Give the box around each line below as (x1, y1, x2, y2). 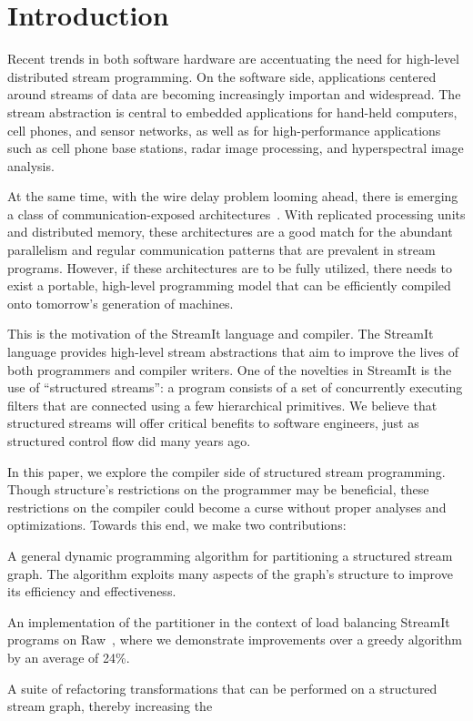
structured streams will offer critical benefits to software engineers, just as (7, 413, 419, 432)
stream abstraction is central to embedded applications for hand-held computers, (7, 102, 458, 121)
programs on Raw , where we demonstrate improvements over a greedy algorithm (7, 630, 463, 649)
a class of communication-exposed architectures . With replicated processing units (7, 204, 466, 223)
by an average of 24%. (7, 647, 130, 666)
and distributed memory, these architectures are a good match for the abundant (7, 222, 453, 241)
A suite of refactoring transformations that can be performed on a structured (7, 678, 438, 697)
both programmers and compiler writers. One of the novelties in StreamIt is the (7, 360, 452, 379)
